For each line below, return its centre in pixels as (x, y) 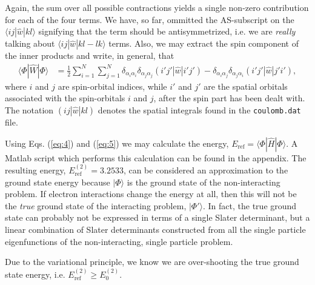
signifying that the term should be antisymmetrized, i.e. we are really (167, 31)
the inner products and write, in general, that (90, 55)
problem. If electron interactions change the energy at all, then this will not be (151, 194)
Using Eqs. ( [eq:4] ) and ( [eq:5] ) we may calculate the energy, (117, 143)
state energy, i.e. (35, 274)
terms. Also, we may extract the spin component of (204, 43)
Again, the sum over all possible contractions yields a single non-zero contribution (157, 7)
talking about (30, 43)
